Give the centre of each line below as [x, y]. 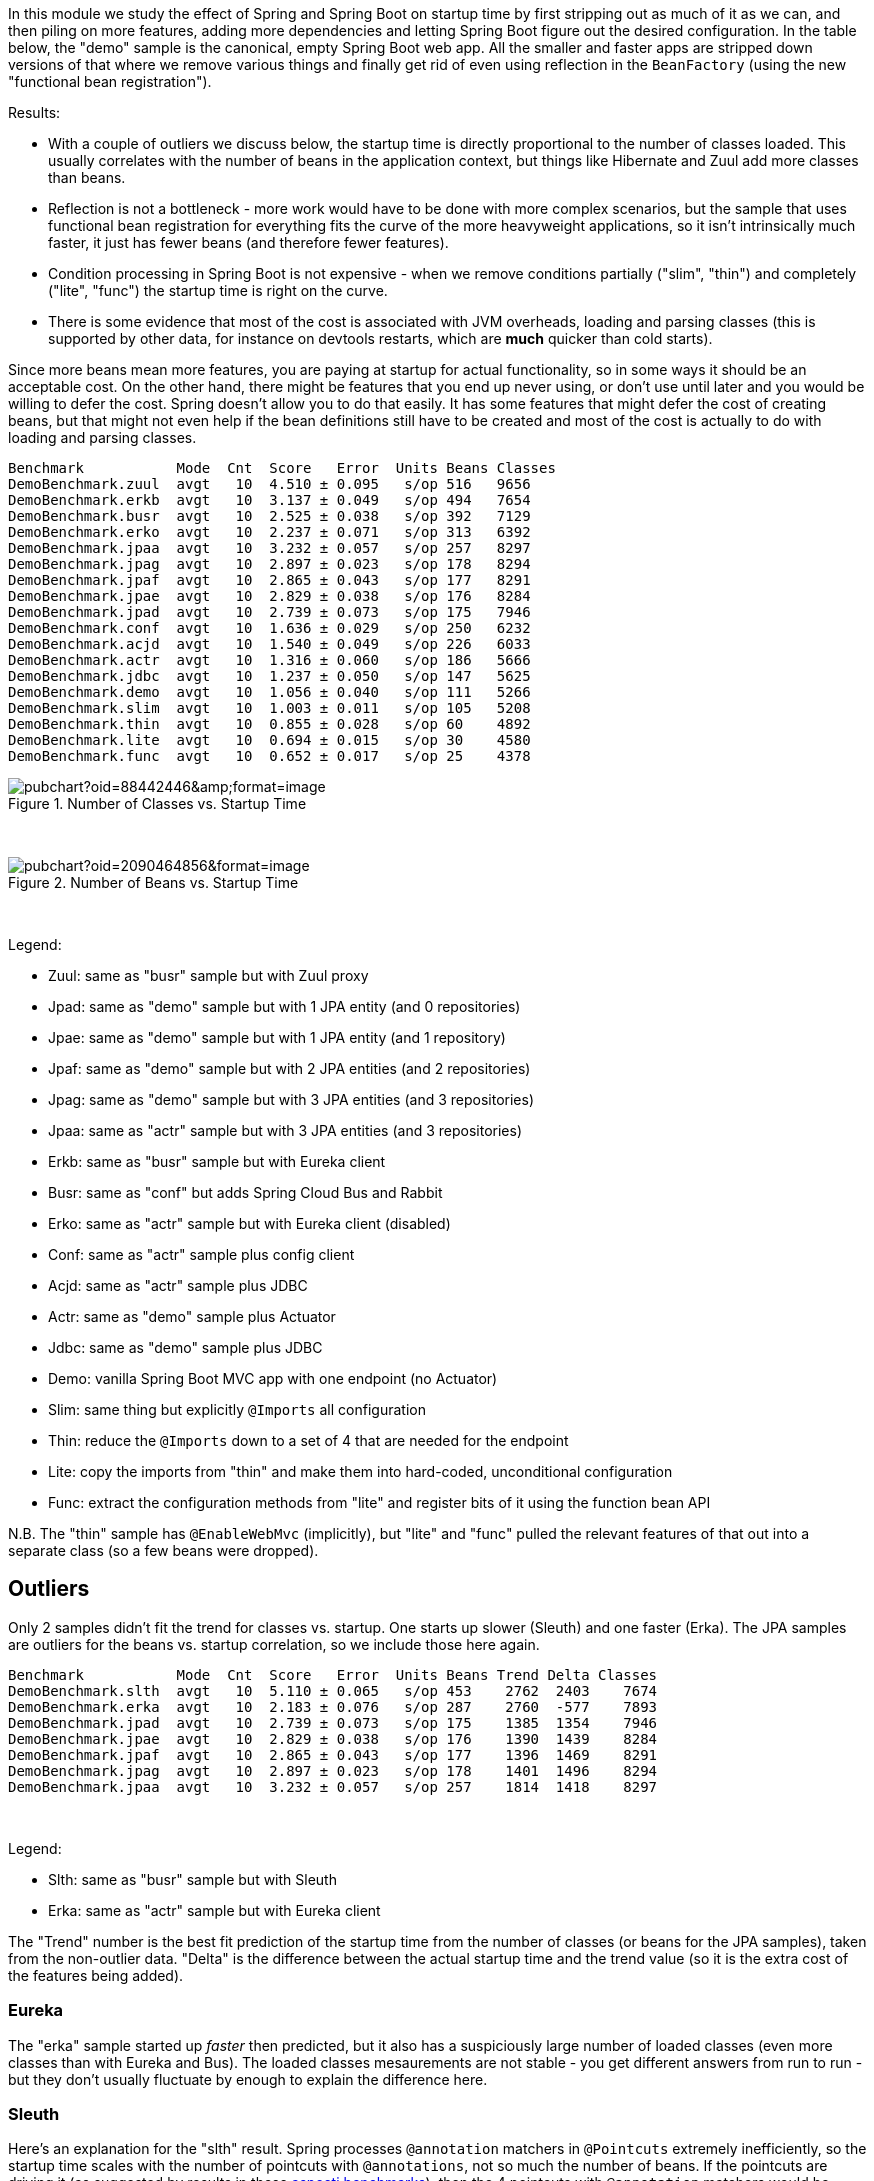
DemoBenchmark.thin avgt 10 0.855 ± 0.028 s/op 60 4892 [269, 724]
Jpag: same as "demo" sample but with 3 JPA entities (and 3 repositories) [291, 1099]
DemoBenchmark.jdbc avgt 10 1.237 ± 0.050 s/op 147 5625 [269, 676]
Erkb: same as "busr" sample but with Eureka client [217, 1161]
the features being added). [96, 1975]
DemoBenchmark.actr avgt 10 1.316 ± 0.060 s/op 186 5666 [269, 660]
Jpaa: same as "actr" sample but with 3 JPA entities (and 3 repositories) [285, 1130]
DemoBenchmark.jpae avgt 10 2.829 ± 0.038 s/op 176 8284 [269, 596]
